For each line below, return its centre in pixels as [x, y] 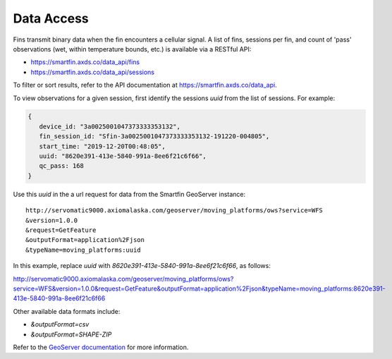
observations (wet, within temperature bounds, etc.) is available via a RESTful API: [132, 49]
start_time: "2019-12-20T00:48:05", [102, 146]
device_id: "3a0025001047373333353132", [110, 126]
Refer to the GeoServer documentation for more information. [101, 347]
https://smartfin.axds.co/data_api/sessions [93, 72]
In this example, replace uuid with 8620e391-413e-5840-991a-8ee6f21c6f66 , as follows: [142, 266]
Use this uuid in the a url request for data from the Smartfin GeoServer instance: [129, 194]
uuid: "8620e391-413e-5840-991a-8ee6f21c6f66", [123, 156]
